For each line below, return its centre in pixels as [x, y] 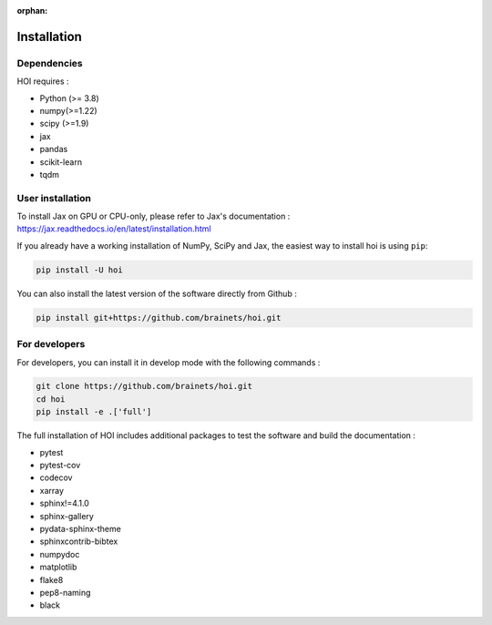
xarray [51, 490]
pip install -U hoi [79, 270]
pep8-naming [65, 592]
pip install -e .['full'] [94, 412]
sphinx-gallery [67, 516]
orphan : [32, 10]
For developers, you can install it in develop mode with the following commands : [169, 362]
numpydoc [60, 554]
